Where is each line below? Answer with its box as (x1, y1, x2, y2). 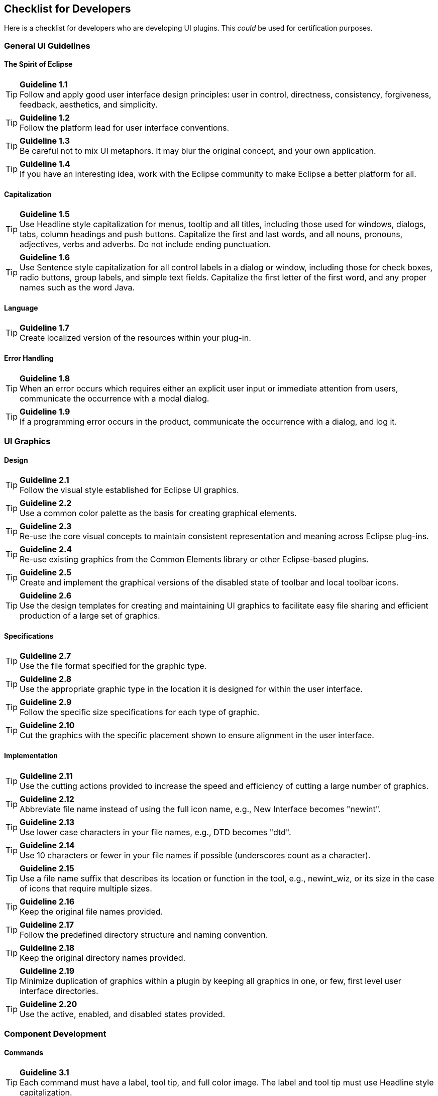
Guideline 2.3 (20, 521, 72, 532)
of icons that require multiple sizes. (20, 883, 152, 893)
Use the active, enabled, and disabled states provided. (20, 1009, 226, 1019)
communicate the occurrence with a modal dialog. (20, 393, 209, 404)
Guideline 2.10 (20, 720, 75, 731)
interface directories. (20, 985, 98, 996)
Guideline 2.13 (20, 817, 75, 827)
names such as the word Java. (20, 282, 135, 293)
